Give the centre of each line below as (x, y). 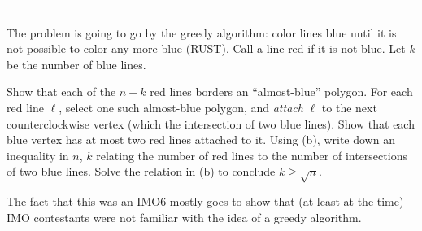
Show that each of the (61, 92)
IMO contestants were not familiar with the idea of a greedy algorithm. (184, 217)
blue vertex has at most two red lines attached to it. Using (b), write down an (201, 139)
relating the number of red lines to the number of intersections (252, 155)
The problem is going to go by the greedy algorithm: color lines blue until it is (202, 32)
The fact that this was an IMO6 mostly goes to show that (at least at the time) (205, 201)
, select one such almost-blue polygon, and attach (181, 107)
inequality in (38, 155)
